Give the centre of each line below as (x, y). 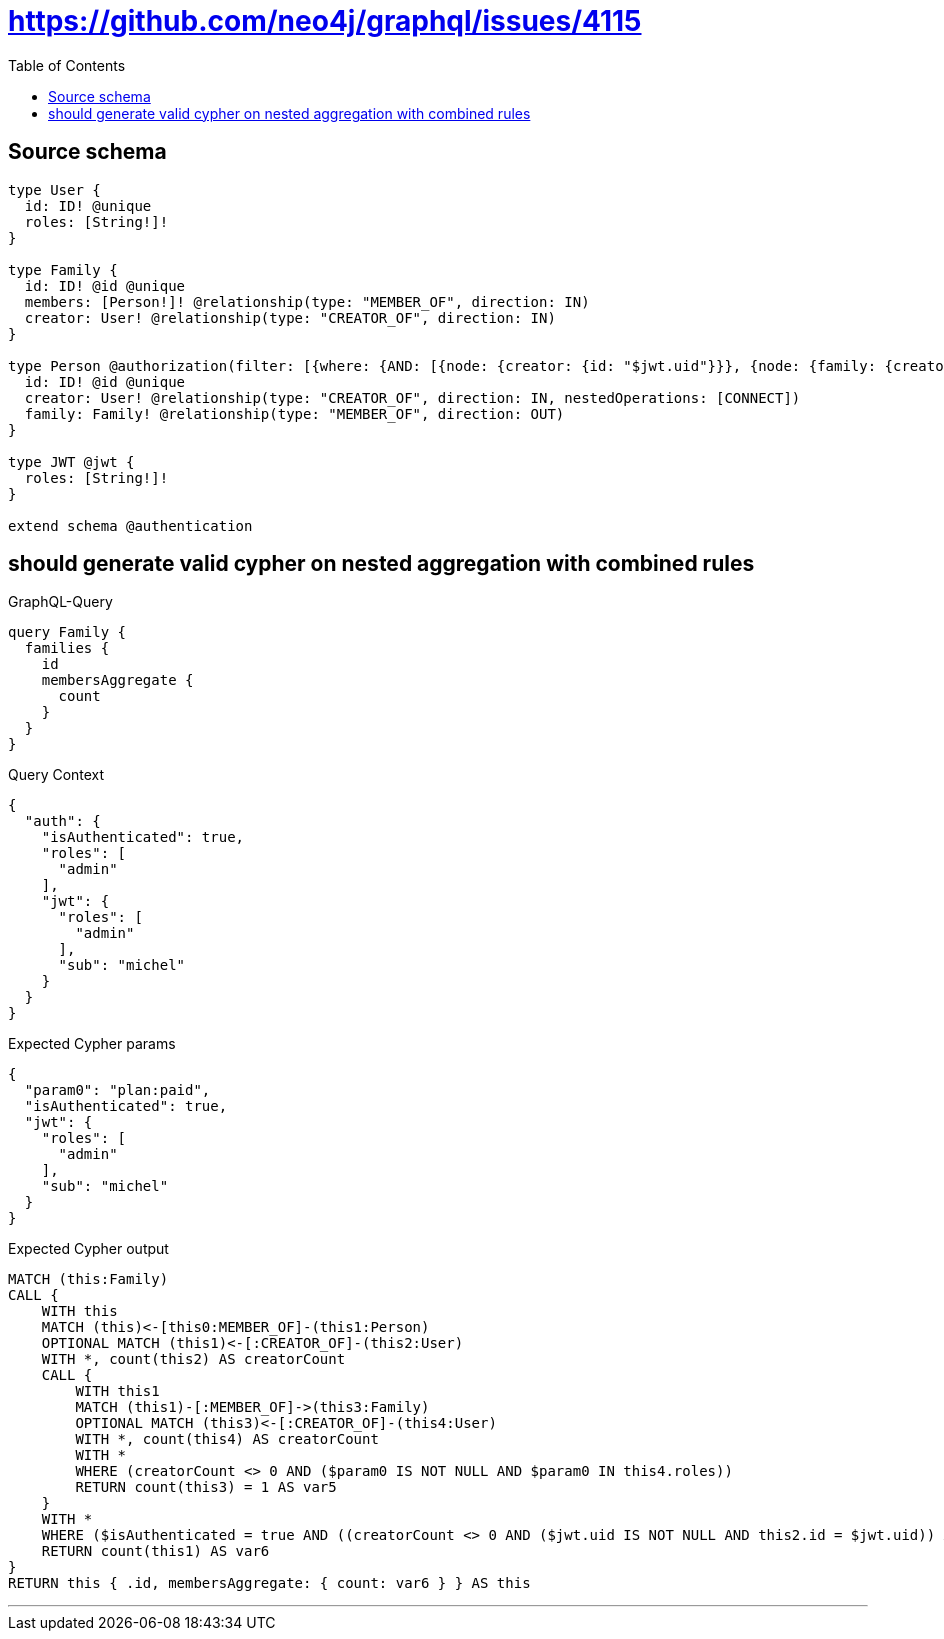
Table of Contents (67, 65)
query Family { (67, 632)
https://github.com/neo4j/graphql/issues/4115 (325, 21)
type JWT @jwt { (71, 461)
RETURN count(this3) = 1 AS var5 (206, 1487)
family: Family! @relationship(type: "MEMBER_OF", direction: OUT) (294, 413)
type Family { (63, 269)
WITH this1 (117, 1391)
